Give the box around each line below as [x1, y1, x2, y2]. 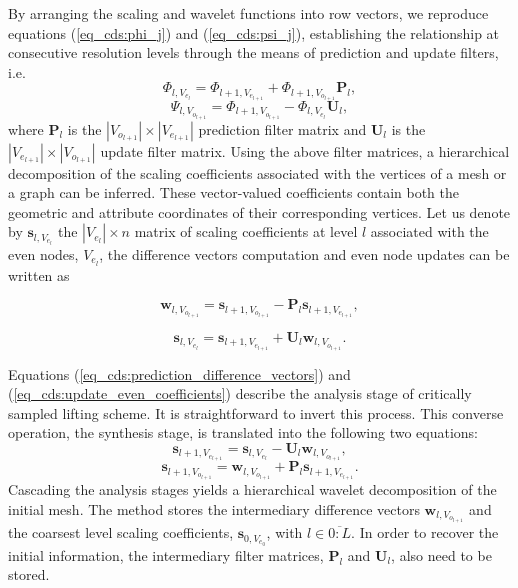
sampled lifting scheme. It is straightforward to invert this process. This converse [8, 402, 504, 423]
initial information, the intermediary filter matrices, [8, 544, 324, 565]
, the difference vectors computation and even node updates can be [99, 243, 510, 264]
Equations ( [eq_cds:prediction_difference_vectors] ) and [8, 363, 351, 384]
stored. [8, 564, 50, 585]
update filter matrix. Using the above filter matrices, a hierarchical [100, 140, 510, 161]
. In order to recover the [351, 522, 499, 543]
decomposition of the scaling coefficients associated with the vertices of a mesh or [8, 162, 507, 183]
